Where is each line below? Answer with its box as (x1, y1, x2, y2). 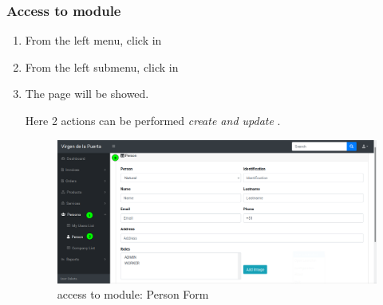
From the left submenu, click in (25, 58, 179, 75)
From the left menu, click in (25, 32, 162, 49)
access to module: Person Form (57, 286, 209, 303)
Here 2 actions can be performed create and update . (25, 112, 281, 128)
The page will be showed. (25, 85, 149, 102)
